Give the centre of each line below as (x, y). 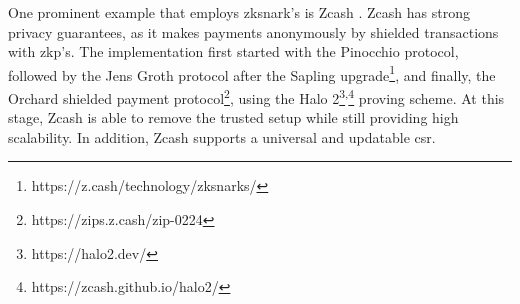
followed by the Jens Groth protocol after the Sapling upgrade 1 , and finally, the (252, 73)
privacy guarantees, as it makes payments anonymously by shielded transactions (253, 31)
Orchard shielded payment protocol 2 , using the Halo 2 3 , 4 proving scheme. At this (256, 96)
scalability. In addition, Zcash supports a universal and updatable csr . (222, 136)
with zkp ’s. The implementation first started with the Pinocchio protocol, (233, 51)
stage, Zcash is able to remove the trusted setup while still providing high (233, 117)
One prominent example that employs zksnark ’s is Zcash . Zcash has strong (239, 12)
